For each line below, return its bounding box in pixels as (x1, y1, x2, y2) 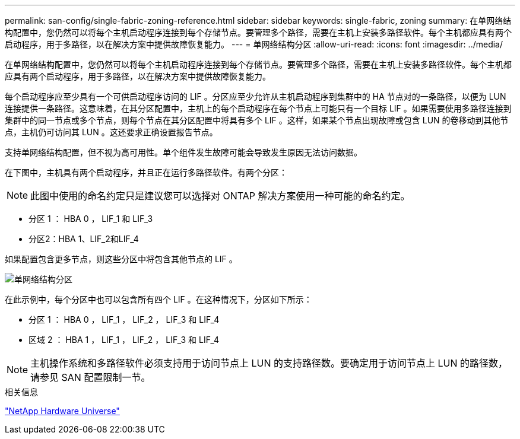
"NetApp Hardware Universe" (5, 406, 120, 416)
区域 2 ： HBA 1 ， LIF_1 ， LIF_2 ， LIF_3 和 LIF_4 (28, 335, 220, 345)
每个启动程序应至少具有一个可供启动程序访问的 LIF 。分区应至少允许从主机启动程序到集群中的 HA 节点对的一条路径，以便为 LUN (5, 91, 506, 101)
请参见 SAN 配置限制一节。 (30, 371, 151, 383)
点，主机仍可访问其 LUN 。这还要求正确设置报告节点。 (5, 127, 218, 137)
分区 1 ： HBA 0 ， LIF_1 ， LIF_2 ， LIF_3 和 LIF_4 (28, 314, 220, 325)
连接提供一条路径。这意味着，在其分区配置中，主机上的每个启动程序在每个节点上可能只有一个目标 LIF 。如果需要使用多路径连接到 (5, 103, 512, 113)
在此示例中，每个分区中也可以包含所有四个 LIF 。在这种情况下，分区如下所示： (5, 294, 312, 304)
